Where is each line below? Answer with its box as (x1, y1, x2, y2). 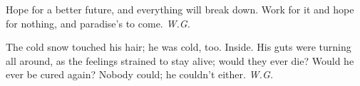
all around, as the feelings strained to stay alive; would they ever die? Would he (6, 53, 354, 68)
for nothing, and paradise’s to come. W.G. (6, 16, 190, 30)
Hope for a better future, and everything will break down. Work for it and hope (6, 2, 354, 16)
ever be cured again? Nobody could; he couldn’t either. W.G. (6, 67, 274, 82)
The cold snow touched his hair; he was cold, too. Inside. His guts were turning (6, 39, 351, 54)
